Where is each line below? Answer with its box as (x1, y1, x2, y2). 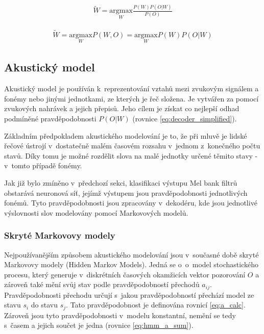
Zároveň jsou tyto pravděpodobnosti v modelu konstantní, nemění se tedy (4, 310, 236, 320)
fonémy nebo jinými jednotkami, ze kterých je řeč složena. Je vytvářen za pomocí (4, 93, 259, 104)
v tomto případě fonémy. (4, 160, 82, 171)
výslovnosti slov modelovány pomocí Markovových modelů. (4, 207, 188, 218)
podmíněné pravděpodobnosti (4, 113, 97, 124)
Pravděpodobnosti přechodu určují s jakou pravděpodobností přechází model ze (4, 289, 254, 300)
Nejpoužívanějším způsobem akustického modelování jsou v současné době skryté (4, 249, 259, 260)
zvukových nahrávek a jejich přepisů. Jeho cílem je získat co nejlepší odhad (4, 103, 239, 114)
